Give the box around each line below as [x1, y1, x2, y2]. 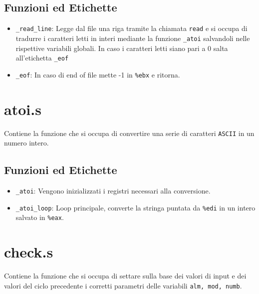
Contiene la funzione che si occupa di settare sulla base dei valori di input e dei [4, 270, 247, 281]
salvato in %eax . [15, 212, 64, 222]
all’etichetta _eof [15, 52, 69, 63]
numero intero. [4, 137, 49, 148]
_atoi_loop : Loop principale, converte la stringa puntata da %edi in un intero [15, 202, 256, 212]
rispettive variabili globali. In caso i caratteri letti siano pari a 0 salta [15, 42, 228, 53]
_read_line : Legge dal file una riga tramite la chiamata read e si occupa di [15, 23, 248, 33]
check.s [4, 241, 53, 262]
